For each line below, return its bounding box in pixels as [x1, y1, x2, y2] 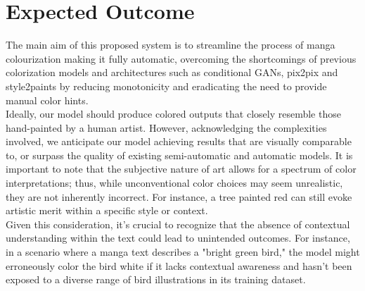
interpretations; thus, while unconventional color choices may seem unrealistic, [6, 175, 343, 190]
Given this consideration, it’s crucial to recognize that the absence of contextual [6, 216, 350, 231]
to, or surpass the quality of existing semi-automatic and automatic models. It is [6, 147, 353, 162]
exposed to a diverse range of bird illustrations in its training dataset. [6, 272, 306, 287]
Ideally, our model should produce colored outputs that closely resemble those [6, 106, 341, 121]
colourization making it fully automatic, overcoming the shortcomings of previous [6, 51, 357, 66]
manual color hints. [6, 92, 89, 107]
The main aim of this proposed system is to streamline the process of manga [6, 37, 335, 52]
